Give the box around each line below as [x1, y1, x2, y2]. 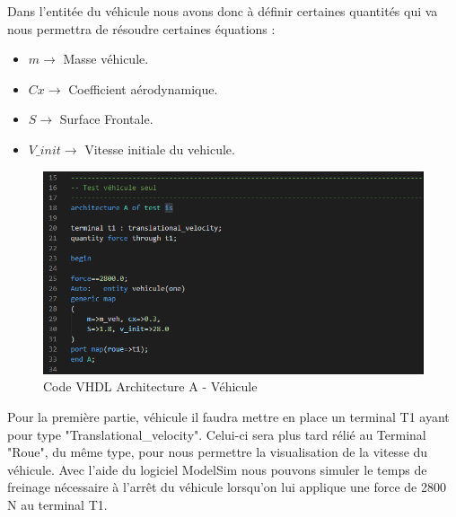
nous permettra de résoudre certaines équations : [7, 19, 276, 38]
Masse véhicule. [63, 49, 149, 68]
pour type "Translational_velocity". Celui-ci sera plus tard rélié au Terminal [7, 425, 426, 443]
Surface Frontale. [59, 110, 153, 128]
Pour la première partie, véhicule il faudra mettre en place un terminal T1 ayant [7, 407, 450, 425]
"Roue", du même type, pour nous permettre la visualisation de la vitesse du [7, 443, 428, 461]
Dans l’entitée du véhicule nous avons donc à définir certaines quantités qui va [7, 2, 438, 20]
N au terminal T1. [7, 495, 108, 513]
